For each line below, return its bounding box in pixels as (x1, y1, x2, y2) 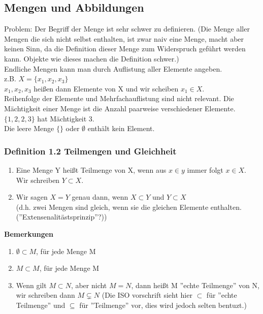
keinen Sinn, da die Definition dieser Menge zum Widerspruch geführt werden (4, 43, 246, 54)
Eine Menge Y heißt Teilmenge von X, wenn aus (16, 164, 167, 175)
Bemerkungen (4, 228, 54, 239)
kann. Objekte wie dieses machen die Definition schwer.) (4, 53, 179, 64)
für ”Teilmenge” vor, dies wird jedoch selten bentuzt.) (79, 299, 247, 310)
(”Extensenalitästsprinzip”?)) (16, 211, 107, 222)
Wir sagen (16, 192, 48, 202)
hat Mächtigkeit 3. (37, 113, 94, 123)
